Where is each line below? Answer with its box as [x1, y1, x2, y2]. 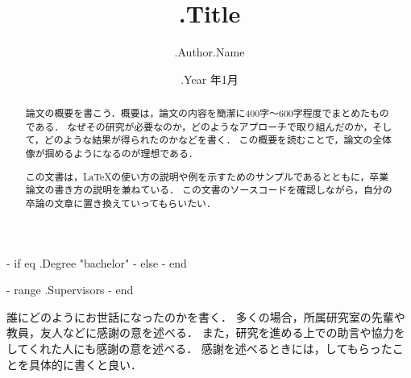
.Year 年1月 [181, 70, 239, 87]
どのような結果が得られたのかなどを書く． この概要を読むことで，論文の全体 [44, 133, 392, 147]
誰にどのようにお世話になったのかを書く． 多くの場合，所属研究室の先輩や [6, 308, 405, 325]
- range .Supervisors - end [6, 281, 134, 298]
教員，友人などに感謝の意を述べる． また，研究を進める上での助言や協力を [6, 324, 405, 341]
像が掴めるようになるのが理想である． [25, 147, 198, 160]
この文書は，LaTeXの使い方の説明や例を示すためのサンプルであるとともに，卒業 [25, 169, 389, 183]
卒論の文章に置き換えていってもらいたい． [25, 196, 216, 210]
